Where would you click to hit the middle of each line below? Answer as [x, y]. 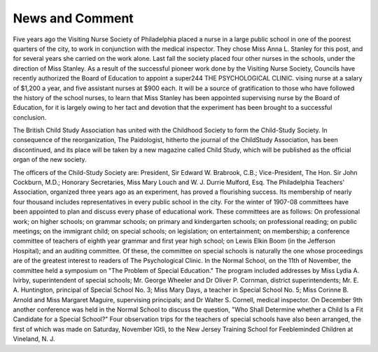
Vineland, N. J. [34, 339]
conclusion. [30, 117]
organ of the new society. [50, 160]
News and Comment [73, 18]
